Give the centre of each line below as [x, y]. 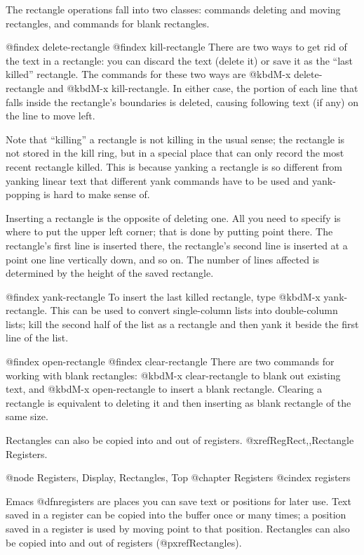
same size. [27, 416]
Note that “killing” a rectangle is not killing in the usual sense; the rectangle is [175, 139]
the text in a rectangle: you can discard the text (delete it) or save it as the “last [180, 60]
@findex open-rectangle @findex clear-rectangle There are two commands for [170, 361]
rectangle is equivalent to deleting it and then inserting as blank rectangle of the [178, 402]
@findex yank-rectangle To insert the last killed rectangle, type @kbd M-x [163, 296]
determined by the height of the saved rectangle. [110, 273]
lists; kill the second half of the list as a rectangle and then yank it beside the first [182, 324]
